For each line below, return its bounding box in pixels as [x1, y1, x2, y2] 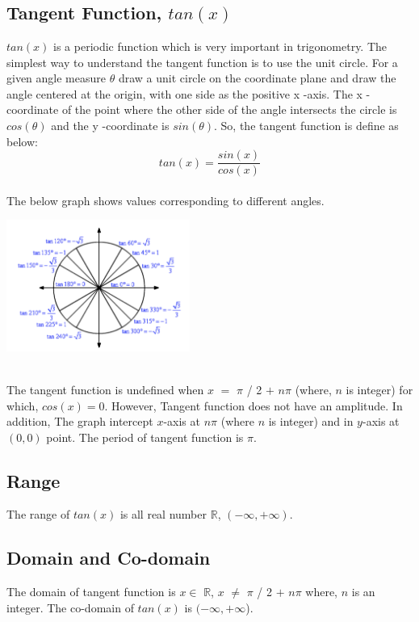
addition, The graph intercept [6, 413, 153, 430]
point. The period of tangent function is [46, 428, 244, 445]
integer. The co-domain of [6, 599, 134, 616]
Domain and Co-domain [6, 545, 211, 570]
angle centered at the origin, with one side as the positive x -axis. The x [6, 85, 362, 102]
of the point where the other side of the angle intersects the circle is [61, 101, 397, 118]
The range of [6, 506, 70, 523]
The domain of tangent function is [6, 583, 176, 600]
